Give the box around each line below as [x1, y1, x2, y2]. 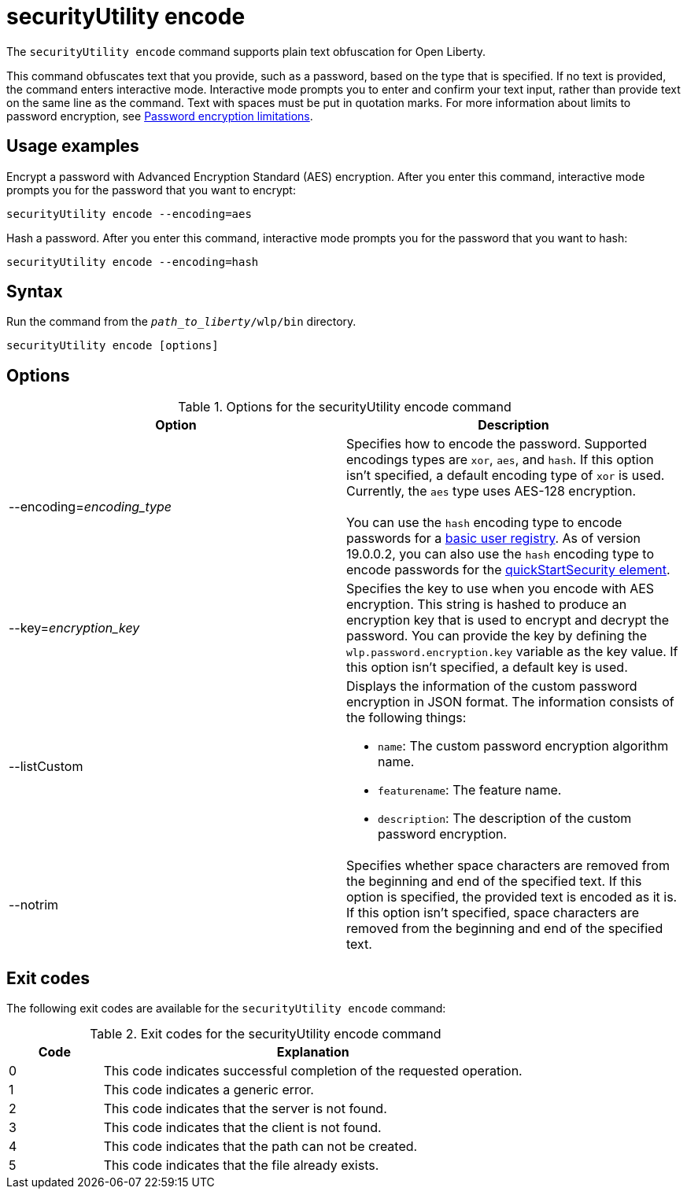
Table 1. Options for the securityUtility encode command [178, 399, 512, 415]
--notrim [9, 897, 59, 913]
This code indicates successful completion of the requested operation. [103, 1063, 523, 1079]
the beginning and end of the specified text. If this [346, 873, 642, 890]
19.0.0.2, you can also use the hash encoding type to [346, 546, 655, 562]
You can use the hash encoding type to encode [346, 515, 622, 531]
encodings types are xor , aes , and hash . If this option [346, 452, 654, 468]
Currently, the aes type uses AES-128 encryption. [346, 483, 637, 500]
